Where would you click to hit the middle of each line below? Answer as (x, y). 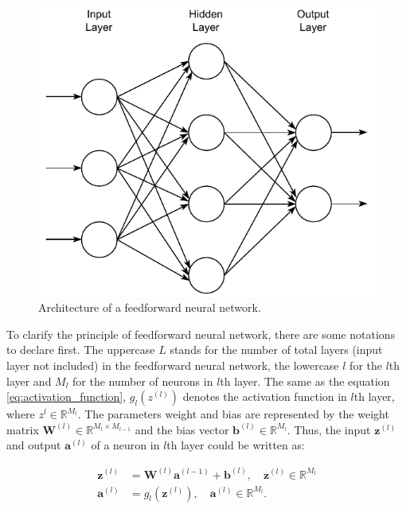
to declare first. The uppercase (81, 350)
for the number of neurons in (143, 381)
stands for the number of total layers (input (276, 350)
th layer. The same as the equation (305, 381)
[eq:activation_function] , (66, 396)
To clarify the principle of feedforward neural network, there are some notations (201, 334)
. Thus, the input (329, 429)
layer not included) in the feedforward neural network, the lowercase (173, 365)
